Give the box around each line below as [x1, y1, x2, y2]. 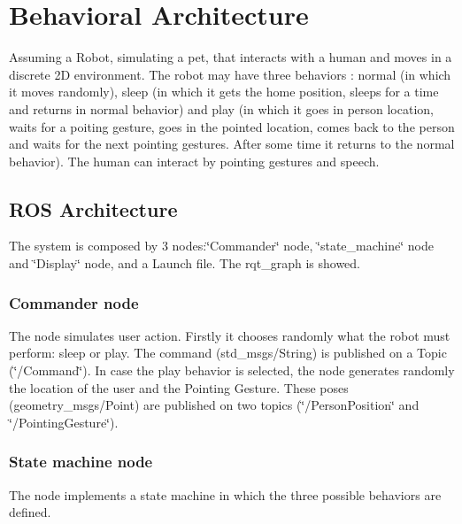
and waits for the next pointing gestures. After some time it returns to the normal [9, 135, 455, 153]
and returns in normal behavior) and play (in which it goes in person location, [9, 99, 434, 118]
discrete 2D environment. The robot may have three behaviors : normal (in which [9, 65, 451, 83]
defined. [9, 503, 51, 521]
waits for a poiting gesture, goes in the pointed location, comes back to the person [9, 117, 455, 135]
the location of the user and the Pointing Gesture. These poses [9, 378, 349, 397]
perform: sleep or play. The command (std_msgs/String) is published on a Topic [9, 343, 447, 362]
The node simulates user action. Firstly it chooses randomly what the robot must [9, 326, 450, 344]
